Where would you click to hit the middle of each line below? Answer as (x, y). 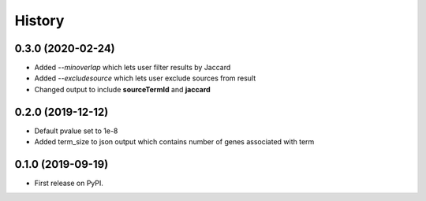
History (39, 20)
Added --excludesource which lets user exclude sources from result (145, 78)
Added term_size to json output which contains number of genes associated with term (174, 142)
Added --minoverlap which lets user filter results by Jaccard (133, 68)
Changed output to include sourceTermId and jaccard (122, 89)
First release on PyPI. (69, 183)
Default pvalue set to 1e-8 (76, 131)
